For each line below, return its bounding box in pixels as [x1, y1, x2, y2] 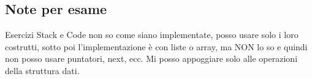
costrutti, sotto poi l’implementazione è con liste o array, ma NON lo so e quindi [5, 40, 308, 53]
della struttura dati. [5, 64, 80, 77]
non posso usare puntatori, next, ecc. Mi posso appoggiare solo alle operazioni [5, 52, 298, 65]
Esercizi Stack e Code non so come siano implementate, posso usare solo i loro [5, 28, 299, 41]
